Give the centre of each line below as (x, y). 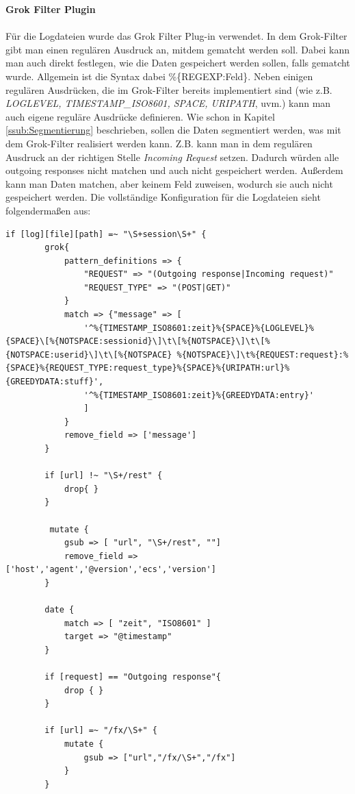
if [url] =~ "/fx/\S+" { (101, 731)
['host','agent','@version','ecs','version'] (111, 570)
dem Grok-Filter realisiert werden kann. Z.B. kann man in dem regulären (159, 143)
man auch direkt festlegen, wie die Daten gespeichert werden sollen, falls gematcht (178, 63)
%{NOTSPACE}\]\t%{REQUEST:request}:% (263, 355)
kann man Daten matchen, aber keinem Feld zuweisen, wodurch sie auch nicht (169, 183)
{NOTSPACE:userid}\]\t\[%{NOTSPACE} (89, 355)
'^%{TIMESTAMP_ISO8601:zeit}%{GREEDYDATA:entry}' (199, 395)
